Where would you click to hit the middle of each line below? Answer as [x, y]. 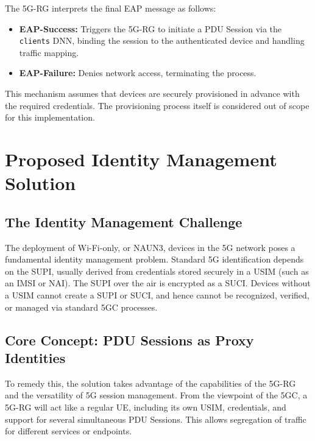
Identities [35, 357]
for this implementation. [50, 117]
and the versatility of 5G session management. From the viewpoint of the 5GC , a [156, 395]
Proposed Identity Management [141, 159]
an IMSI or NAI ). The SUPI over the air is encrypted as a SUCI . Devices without [158, 283]
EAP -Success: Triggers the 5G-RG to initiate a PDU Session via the [150, 28]
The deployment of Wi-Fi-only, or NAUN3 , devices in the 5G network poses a [150, 247]
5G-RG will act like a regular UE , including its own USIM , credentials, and [146, 407]
